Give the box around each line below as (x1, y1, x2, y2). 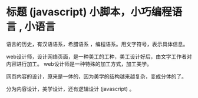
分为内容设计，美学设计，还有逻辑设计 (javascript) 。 (6, 85, 135, 92)
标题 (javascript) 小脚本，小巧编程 (6, 5, 172, 19)
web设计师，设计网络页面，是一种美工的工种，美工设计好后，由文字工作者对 (6, 53, 192, 60)
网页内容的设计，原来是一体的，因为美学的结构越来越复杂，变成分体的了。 (6, 73, 187, 80)
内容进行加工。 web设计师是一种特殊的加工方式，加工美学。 (6, 60, 152, 67)
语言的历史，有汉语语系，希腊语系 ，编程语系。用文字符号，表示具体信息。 (6, 40, 189, 48)
